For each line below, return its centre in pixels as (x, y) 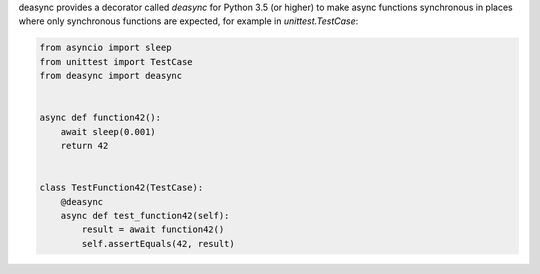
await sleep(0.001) (108, 131)
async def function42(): (100, 118)
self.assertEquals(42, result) (158, 243)
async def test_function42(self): (145, 216)
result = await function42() (153, 229)
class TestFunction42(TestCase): (121, 188)
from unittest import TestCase (116, 61)
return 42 (84, 146)
